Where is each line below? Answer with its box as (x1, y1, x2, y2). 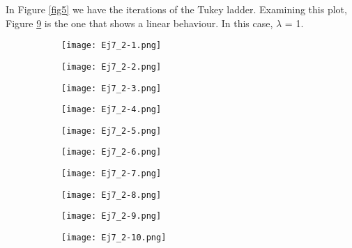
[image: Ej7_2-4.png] (61, 104, 162, 115)
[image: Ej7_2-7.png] (61, 169, 162, 179)
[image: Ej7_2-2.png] (61, 61, 162, 72)
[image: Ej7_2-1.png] (61, 40, 162, 51)
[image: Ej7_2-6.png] (61, 147, 162, 157)
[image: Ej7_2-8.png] (61, 189, 162, 200)
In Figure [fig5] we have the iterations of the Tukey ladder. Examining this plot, (6, 2, 347, 16)
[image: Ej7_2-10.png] (61, 233, 167, 243)
